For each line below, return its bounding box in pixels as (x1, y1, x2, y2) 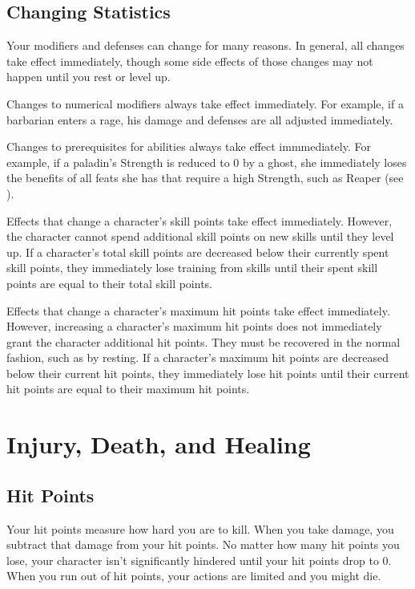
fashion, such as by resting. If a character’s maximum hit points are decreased (6, 349, 389, 366)
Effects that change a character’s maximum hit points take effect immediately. (6, 302, 390, 319)
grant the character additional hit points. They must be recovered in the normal (6, 333, 401, 350)
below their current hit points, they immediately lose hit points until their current (6, 364, 409, 381)
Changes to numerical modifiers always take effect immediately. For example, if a (6, 95, 404, 112)
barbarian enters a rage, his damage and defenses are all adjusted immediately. (6, 111, 393, 128)
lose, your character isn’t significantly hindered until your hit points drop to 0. (6, 551, 392, 568)
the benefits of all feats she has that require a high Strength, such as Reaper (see (6, 169, 404, 186)
